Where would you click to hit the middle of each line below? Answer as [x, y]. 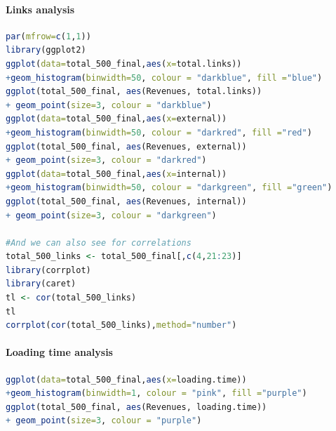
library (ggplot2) [46, 50]
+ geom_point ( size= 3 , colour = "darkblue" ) [109, 105]
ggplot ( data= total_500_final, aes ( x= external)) [116, 119]
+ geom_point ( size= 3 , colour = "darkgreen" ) [111, 215]
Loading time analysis [59, 352]
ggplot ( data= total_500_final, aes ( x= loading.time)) [126, 379]
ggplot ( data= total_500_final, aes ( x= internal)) [116, 174]
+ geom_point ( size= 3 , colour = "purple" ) [104, 421]
